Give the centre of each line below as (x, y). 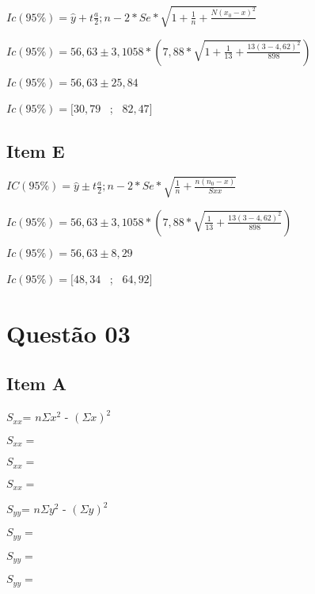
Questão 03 (68, 333)
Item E (36, 150)
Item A (37, 383)
